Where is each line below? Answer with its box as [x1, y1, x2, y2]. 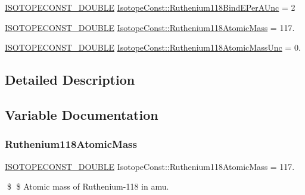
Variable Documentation [5, 105, 158, 123]
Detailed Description [5, 70, 135, 89]
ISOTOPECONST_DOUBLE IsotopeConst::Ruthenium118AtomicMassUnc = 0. [5, 41, 301, 54]
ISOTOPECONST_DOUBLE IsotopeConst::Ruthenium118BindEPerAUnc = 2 [5, 1, 295, 13]
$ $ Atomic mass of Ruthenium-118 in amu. [7, 180, 169, 193]
